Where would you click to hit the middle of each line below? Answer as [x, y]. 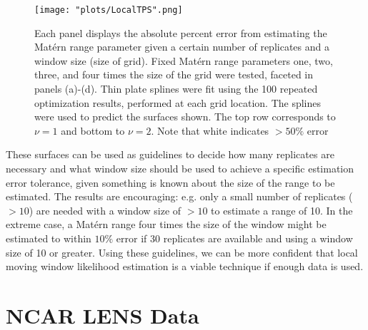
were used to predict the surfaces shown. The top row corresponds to [185, 117]
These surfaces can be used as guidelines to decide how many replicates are [170, 154]
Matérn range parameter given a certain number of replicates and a [182, 47]
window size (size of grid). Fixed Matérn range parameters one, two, [184, 60]
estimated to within [49, 238]
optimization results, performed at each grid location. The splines [178, 102]
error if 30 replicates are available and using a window [234, 238]
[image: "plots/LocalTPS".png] [109, 10]
